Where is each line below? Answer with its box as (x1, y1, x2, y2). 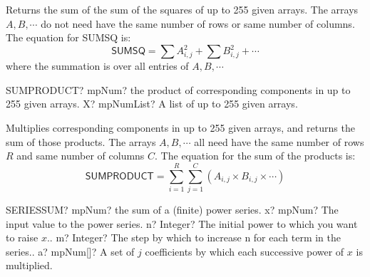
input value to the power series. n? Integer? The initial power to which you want (6, 216, 358, 231)
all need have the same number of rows (194, 134, 364, 149)
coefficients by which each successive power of (145, 244, 344, 258)
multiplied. (6, 258, 53, 273)
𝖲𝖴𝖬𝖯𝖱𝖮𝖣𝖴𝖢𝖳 (85, 171, 154, 182)
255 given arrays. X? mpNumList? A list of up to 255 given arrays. (6, 96, 298, 111)
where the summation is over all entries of (6, 58, 189, 73)
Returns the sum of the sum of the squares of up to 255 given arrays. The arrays (6, 2, 359, 16)
